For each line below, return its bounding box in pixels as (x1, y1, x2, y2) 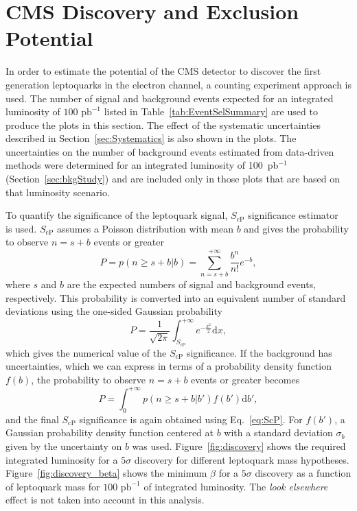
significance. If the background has (186, 345, 332, 359)
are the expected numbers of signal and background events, (67, 277, 316, 292)
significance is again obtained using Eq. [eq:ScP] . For (79, 412, 303, 426)
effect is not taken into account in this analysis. (5, 492, 205, 507)
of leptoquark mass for (5, 479, 100, 493)
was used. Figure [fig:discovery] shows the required (132, 438, 346, 453)
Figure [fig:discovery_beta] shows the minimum (5, 466, 207, 480)
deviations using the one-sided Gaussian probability (5, 304, 222, 318)
